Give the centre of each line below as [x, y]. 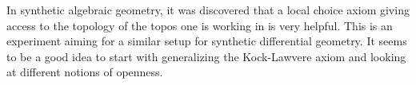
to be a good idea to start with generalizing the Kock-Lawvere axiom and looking [206, 56]
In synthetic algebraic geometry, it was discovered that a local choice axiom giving [208, 10]
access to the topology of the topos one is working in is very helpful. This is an [200, 25]
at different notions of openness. [85, 72]
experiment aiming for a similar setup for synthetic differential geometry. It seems [207, 41]
